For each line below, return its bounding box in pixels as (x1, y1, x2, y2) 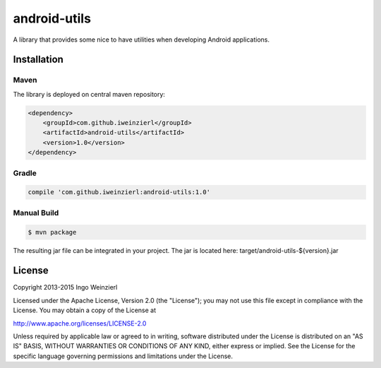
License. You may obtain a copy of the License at (13, 306, 157, 314)
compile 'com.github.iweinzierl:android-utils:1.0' (28, 188, 211, 196)
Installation (13, 54, 64, 66)
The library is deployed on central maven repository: (13, 90, 166, 98)
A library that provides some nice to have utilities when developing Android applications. (13, 35, 270, 44)
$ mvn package (28, 228, 77, 236)
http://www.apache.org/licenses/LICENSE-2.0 (13, 319, 147, 328)
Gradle (13, 168, 37, 178)
